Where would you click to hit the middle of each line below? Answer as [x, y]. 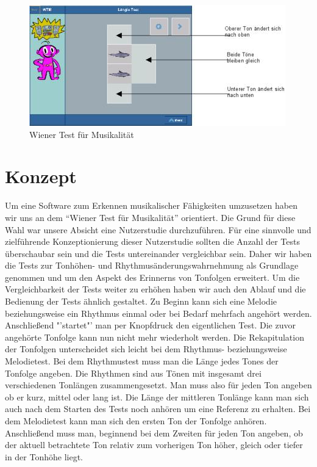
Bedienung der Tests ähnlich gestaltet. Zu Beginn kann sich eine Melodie [141, 301]
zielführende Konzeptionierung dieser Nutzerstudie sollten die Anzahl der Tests [152, 241]
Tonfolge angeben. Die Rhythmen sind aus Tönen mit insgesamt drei [133, 373]
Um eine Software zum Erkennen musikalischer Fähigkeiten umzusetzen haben [151, 205]
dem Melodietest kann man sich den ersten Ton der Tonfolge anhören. [136, 421]
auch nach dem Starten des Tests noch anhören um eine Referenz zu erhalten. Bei [158, 409]
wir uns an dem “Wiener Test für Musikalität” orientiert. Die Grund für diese [150, 217]
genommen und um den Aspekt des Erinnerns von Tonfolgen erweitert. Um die [152, 277]
